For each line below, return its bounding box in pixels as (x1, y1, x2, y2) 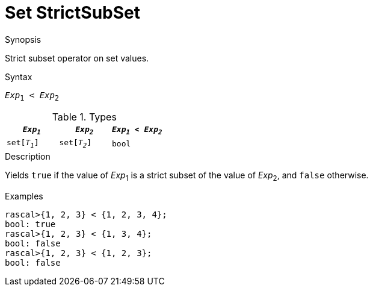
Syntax (5, 71, 32, 82)
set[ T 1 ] (7, 138, 39, 149)
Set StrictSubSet (5, 2, 141, 23)
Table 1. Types (52, 110, 117, 123)
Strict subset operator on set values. (5, 52, 149, 63)
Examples (5, 190, 43, 201)
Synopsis (5, 34, 42, 45)
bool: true (5, 219, 56, 229)
